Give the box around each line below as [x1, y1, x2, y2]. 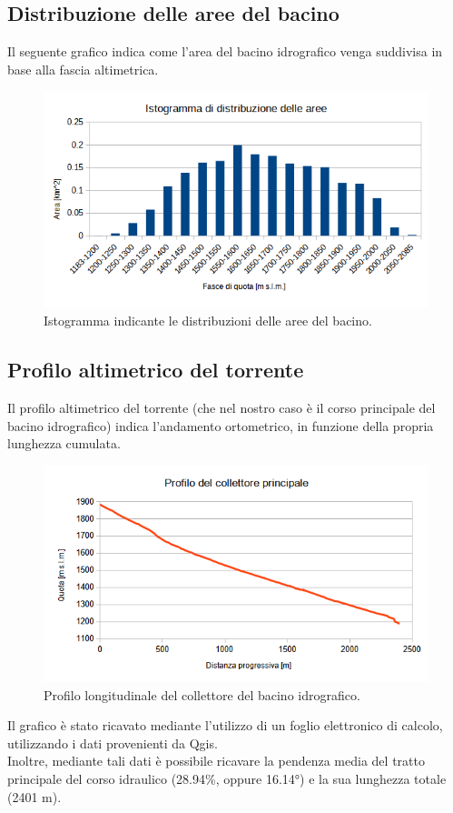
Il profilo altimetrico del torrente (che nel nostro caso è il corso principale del [7, 398, 436, 417]
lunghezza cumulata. [7, 434, 121, 453]
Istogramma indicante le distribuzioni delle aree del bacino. [44, 311, 372, 330]
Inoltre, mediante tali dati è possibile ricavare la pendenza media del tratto [7, 751, 425, 770]
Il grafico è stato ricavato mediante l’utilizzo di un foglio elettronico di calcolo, [7, 716, 443, 735]
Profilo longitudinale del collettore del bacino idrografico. [44, 685, 360, 704]
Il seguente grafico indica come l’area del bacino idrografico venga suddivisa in [7, 42, 443, 61]
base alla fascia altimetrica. [7, 59, 159, 78]
